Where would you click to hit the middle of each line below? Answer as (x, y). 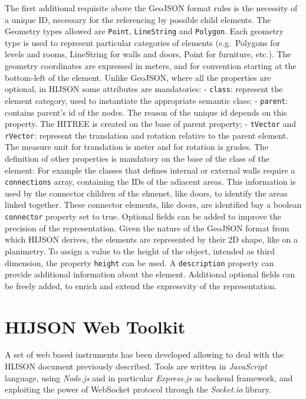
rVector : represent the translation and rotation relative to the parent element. (147, 135)
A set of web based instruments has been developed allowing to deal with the (144, 354)
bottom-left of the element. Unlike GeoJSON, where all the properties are (138, 77)
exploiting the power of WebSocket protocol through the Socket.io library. (138, 389)
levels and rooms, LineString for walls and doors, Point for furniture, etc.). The (148, 54)
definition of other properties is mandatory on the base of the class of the (137, 158)
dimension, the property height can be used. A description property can (139, 262)
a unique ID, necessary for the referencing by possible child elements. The (138, 19)
